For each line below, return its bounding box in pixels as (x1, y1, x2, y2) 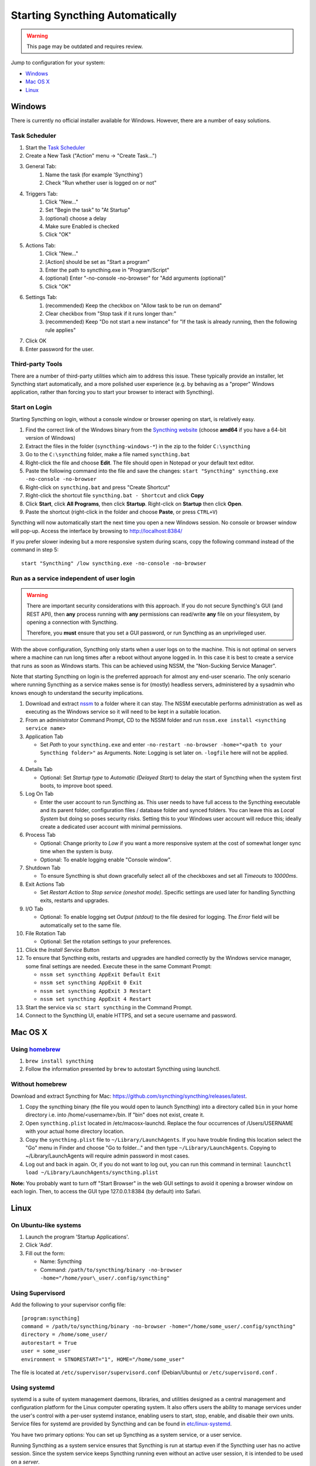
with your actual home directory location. (25, 1128, 125, 1135)
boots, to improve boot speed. (40, 782, 113, 789)
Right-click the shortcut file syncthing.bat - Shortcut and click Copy (25, 492, 204, 499)
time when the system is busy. (40, 848, 114, 855)
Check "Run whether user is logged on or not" (45, 179, 157, 186)
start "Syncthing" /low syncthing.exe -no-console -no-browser (21, 560, 207, 566)
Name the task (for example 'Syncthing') (45, 171, 143, 178)
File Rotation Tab (25, 930, 66, 937)
